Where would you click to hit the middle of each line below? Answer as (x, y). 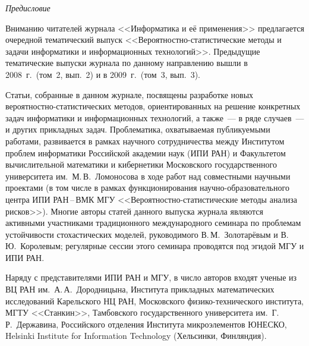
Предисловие (28, 8)
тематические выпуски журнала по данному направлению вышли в (127, 63)
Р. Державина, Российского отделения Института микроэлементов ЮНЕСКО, (146, 324)
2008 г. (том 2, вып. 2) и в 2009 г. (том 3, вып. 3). (103, 74)
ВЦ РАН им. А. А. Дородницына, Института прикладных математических (140, 289)
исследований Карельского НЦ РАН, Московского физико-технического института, (155, 301)
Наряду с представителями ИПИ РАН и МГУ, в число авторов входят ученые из (151, 277)
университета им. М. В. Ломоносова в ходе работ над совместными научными (148, 176)
